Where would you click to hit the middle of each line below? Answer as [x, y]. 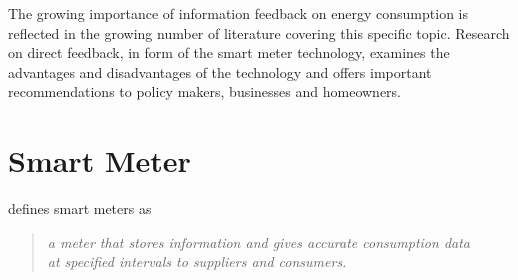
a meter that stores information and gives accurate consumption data [259, 241]
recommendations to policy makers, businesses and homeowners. [205, 91]
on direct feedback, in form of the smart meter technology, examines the [229, 52]
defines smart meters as [80, 208]
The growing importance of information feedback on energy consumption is [238, 13]
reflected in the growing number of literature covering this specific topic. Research [259, 32]
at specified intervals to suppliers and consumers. [197, 261]
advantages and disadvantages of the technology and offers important [220, 71]
